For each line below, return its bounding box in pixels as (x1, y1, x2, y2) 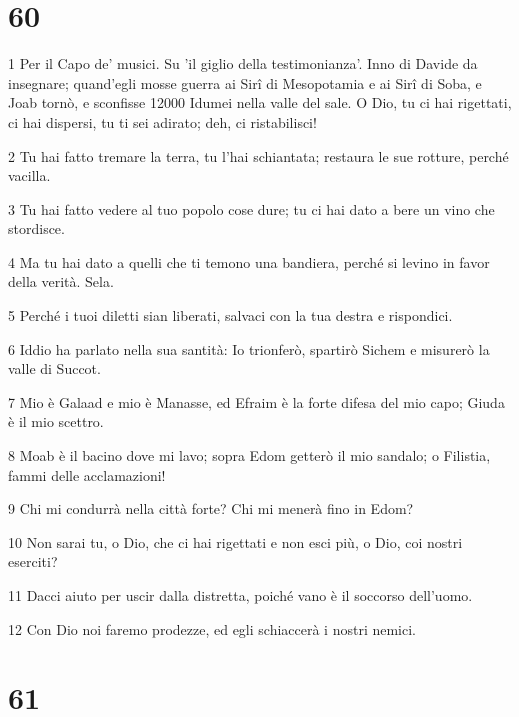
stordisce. (8, 218, 65, 239)
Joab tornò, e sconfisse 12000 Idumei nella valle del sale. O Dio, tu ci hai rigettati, (8, 92, 512, 113)
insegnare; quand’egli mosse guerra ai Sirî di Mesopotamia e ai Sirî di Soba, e (8, 72, 482, 93)
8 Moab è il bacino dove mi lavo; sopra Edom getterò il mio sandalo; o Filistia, (8, 445, 491, 466)
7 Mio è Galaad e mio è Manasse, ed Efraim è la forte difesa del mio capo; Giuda (8, 391, 505, 412)
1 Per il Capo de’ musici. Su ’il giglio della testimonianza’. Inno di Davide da (8, 53, 478, 74)
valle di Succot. (8, 358, 101, 379)
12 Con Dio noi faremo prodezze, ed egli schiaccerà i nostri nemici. (8, 618, 417, 639)
